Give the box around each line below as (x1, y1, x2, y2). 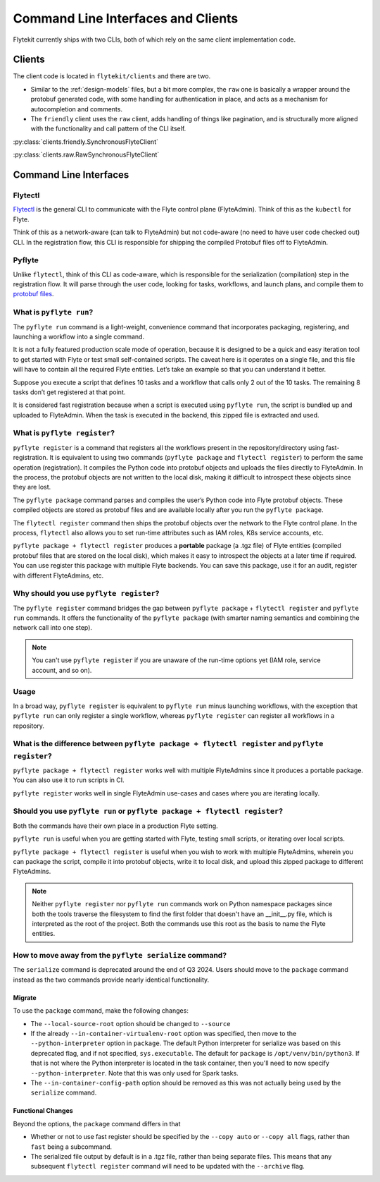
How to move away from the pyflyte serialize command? (13, 951, 227, 961)
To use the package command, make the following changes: (13, 1006, 189, 1015)
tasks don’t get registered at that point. (13, 388, 126, 396)
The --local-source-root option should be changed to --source (30, 1019, 231, 1028)
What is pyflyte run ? (13, 307, 94, 317)
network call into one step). (13, 623, 93, 632)
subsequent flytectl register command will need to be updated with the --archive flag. (30, 1162, 305, 1171)
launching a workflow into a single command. (13, 332, 144, 341)
